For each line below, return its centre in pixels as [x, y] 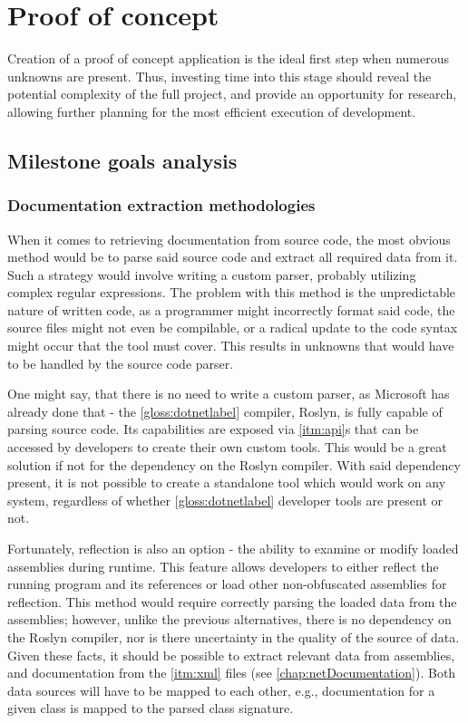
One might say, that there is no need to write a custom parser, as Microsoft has [229, 394]
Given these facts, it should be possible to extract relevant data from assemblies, [231, 655]
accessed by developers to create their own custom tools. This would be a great [227, 447]
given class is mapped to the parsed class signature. [151, 708]
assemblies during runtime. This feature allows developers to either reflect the [223, 566]
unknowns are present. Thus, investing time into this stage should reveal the [219, 76]
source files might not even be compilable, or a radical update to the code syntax [233, 328]
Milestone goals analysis [122, 160]
